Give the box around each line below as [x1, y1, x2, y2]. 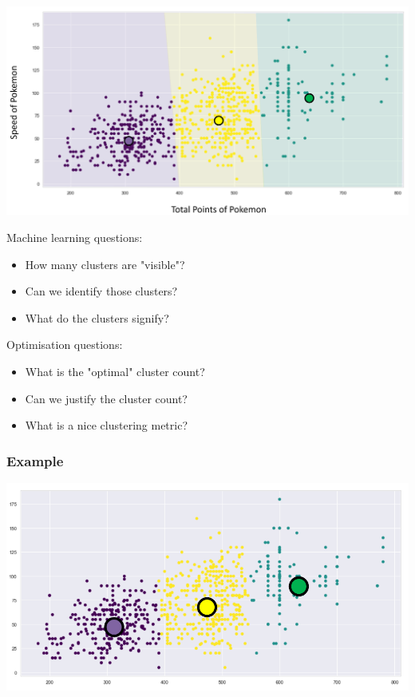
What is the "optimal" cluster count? [25, 362, 205, 379]
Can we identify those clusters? [25, 283, 178, 299]
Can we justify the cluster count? [25, 390, 188, 406]
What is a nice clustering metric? [25, 417, 188, 434]
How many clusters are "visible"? [25, 255, 185, 272]
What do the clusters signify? [25, 309, 169, 326]
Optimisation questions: [6, 336, 123, 353]
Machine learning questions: [6, 228, 143, 245]
